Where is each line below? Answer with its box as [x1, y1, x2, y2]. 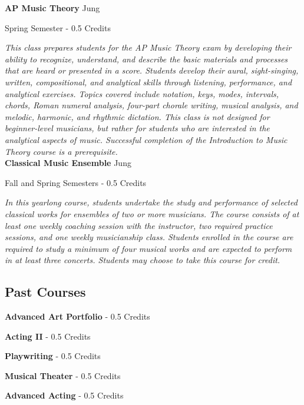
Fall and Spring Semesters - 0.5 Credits [5, 176, 147, 188]
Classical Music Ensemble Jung [5, 157, 131, 169]
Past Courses [5, 283, 86, 301]
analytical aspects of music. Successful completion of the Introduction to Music [5, 133, 288, 145]
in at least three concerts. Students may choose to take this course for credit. [5, 254, 280, 266]
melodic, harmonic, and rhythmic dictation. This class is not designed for [5, 110, 270, 122]
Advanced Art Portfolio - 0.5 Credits [5, 310, 150, 323]
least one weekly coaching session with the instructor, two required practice [5, 219, 273, 231]
